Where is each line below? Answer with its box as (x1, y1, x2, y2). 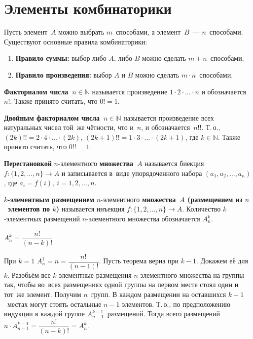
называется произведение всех (123, 112, 214, 123)
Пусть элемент (4, 27, 48, 37)
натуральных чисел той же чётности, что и (4, 122, 134, 132)
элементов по (8, 204, 50, 214)
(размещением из (187, 194, 243, 204)
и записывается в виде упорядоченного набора (61, 168, 202, 178)
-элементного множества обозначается (86, 213, 200, 224)
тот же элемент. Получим (4, 289, 81, 299)
